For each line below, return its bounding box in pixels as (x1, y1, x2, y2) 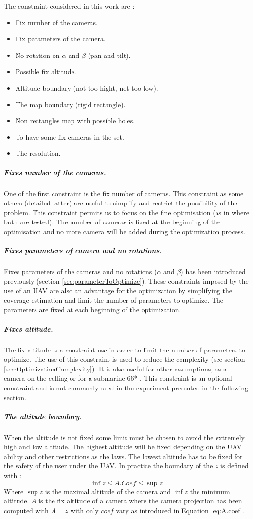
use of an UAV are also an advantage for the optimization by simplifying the (4, 285, 232, 296)
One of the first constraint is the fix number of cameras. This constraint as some (4, 188, 244, 198)
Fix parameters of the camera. (15, 34, 106, 44)
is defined (220, 461, 249, 471)
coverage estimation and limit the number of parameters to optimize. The (4, 295, 223, 305)
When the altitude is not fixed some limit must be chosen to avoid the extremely (4, 432, 245, 442)
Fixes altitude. (4, 323, 53, 334)
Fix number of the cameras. (15, 17, 98, 27)
